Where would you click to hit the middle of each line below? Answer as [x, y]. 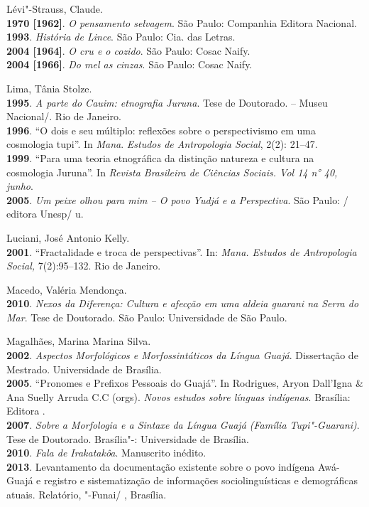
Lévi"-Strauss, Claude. [55, 9]
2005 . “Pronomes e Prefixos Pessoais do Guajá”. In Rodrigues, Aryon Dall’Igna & [185, 383]
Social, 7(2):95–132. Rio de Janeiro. [84, 266]
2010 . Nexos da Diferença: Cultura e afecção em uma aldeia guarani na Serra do [183, 303]
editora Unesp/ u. [45, 214]
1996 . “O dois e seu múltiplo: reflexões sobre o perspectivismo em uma [161, 130]
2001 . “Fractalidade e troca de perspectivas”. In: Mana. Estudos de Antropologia [182, 251]
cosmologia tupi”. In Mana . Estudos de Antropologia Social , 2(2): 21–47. [162, 144]
